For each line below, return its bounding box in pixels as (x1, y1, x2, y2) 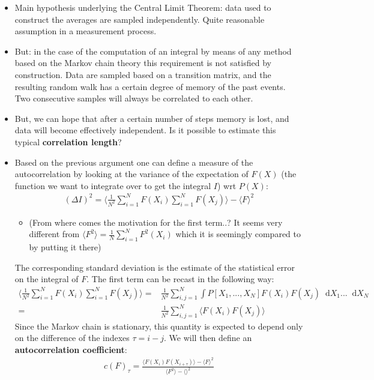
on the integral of (14, 273, 79, 285)
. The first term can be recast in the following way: (86, 273, 274, 285)
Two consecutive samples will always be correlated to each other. (14, 92, 253, 104)
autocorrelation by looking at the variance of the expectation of (14, 167, 249, 180)
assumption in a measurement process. (14, 25, 157, 37)
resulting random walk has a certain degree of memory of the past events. (14, 80, 286, 92)
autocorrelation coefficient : (14, 343, 127, 355)
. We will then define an (164, 331, 252, 344)
